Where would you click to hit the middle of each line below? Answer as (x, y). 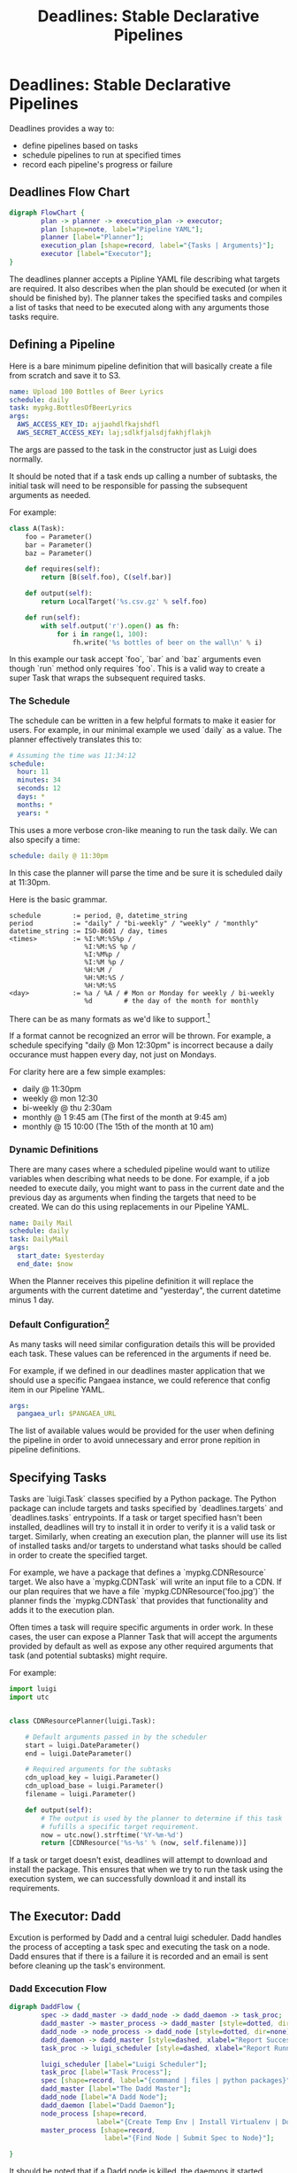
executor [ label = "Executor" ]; (96, 254)
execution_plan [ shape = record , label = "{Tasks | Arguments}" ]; (158, 245)
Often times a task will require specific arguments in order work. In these (141, 1627)
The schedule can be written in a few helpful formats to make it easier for (143, 720)
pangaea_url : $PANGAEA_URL (67, 1414)
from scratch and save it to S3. (65, 375)
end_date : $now (45, 1264)
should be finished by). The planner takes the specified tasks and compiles (146, 298)
